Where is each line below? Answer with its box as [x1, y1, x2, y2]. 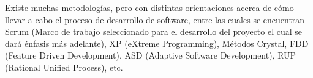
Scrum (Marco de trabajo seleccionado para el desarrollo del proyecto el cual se [5, 25, 303, 38]
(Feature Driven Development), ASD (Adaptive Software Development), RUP [5, 49, 296, 62]
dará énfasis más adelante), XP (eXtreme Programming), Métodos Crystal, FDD [5, 37, 309, 49]
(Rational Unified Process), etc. [5, 60, 123, 73]
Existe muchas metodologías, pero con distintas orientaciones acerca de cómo [5, 1, 294, 13]
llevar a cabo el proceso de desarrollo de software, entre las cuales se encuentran [5, 13, 305, 26]
